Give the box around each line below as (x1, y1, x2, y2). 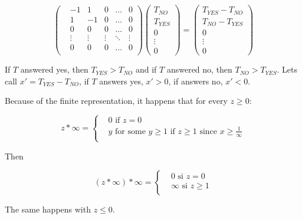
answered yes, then (20, 63, 88, 76)
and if (135, 63, 157, 76)
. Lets (277, 63, 297, 76)
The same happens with (5, 203, 91, 215)
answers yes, (99, 74, 143, 87)
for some (115, 127, 146, 136)
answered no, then (166, 63, 232, 76)
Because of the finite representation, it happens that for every (5, 94, 228, 107)
